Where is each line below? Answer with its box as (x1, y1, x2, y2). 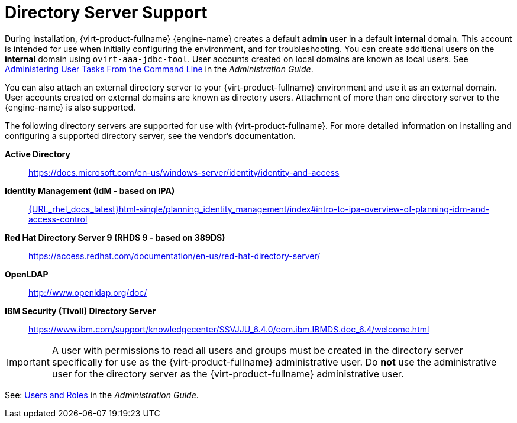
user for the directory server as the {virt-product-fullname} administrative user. (51, 367, 404, 380)
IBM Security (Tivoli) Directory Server (5, 305, 156, 316)
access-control (28, 214, 88, 224)
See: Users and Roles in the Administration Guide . (5, 389, 199, 400)
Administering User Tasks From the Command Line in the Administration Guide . (5, 63, 314, 74)
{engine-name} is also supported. (5, 102, 135, 112)
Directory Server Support (5, 2, 208, 22)
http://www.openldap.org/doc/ (28, 287, 147, 298)
